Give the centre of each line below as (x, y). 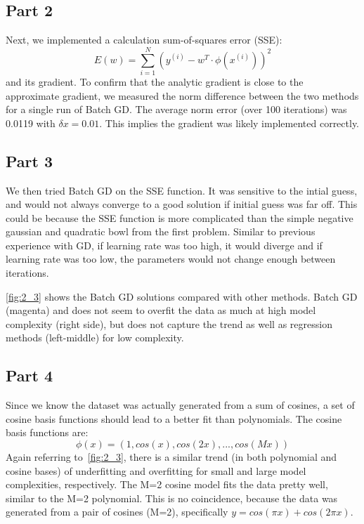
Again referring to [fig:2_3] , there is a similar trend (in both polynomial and (171, 457)
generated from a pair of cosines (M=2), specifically (117, 512)
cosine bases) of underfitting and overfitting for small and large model (156, 470)
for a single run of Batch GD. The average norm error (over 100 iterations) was (176, 109)
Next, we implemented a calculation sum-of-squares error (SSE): (144, 40)
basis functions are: (47, 432)
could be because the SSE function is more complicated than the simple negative (180, 217)
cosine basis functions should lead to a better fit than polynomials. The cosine (174, 418)
